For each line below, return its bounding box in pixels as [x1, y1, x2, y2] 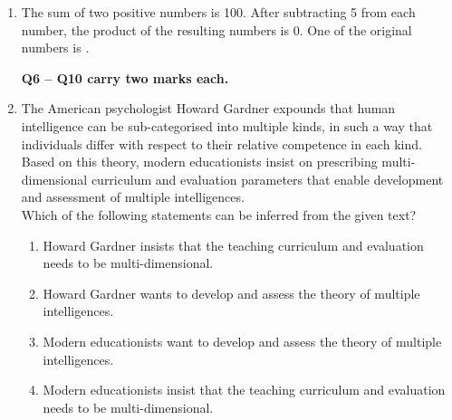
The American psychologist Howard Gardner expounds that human [21, 99, 396, 118]
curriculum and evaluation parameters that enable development [91, 169, 444, 188]
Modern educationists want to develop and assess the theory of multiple [43, 331, 442, 350]
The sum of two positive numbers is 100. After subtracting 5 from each [21, 3, 416, 21]
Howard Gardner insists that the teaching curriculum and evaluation [43, 235, 424, 254]
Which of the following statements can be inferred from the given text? [21, 205, 417, 224]
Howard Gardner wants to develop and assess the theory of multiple [43, 283, 420, 302]
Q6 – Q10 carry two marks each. [21, 68, 229, 87]
